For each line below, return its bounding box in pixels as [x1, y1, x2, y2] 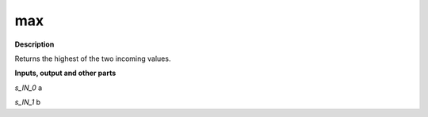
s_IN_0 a [14, 83, 43, 92]
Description [14, 40, 55, 49]
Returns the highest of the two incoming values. [14, 54, 171, 63]
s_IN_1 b [14, 97, 41, 107]
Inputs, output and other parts [14, 68, 117, 78]
